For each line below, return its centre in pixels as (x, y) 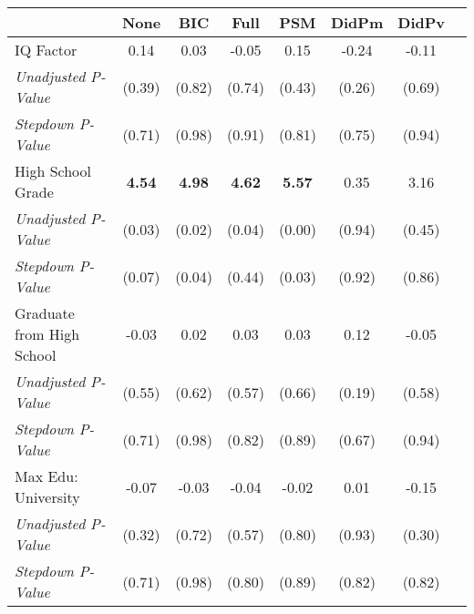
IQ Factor (46, 50)
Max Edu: (46, 476)
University (47, 497)
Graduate (45, 313)
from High (47, 334)
